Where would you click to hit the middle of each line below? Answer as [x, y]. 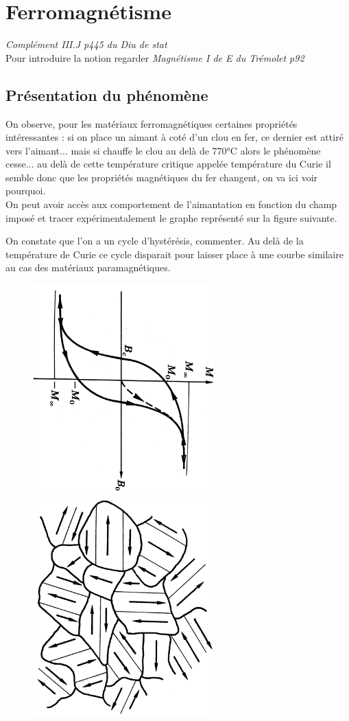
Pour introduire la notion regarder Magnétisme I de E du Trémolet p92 [155, 57]
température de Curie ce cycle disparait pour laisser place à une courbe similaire [174, 254]
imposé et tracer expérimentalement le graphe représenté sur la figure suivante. [171, 217]
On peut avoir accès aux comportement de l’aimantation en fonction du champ [171, 204]
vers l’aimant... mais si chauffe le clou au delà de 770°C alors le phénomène [163, 150]
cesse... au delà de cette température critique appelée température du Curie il [168, 164]
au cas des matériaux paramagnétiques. [88, 267]
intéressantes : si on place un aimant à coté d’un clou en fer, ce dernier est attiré [174, 137]
